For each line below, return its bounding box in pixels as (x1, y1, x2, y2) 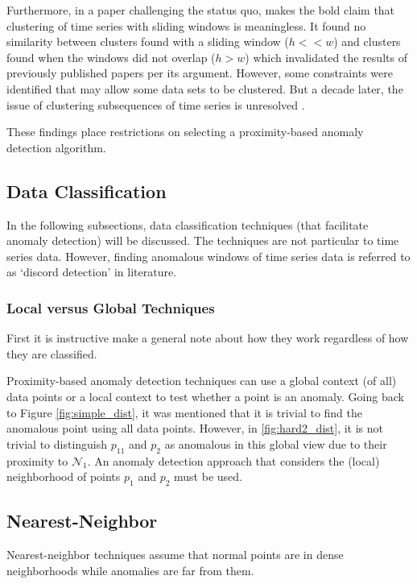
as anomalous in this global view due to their (164, 435, 387, 452)
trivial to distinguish (6, 435, 108, 452)
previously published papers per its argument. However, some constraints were (6, 64, 393, 81)
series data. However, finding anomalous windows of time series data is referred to (6, 247, 411, 264)
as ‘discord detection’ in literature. (6, 263, 177, 280)
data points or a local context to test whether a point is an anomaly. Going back (6, 387, 404, 404)
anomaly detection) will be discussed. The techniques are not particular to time (6, 232, 399, 249)
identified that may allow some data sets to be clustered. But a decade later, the (6, 80, 403, 97)
